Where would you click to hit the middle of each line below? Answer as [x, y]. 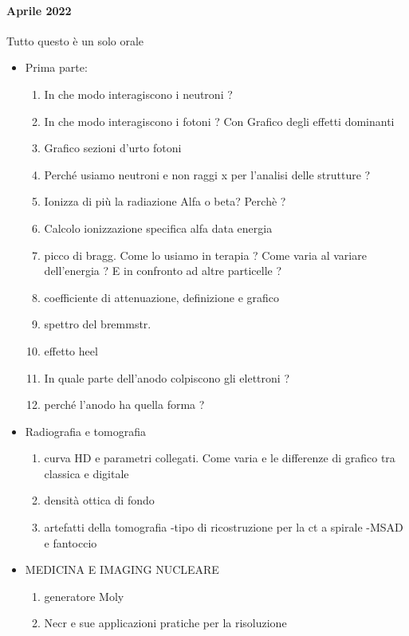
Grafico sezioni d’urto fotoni [113, 148]
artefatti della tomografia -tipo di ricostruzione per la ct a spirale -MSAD [224, 527]
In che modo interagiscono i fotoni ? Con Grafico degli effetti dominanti [219, 121]
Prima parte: [56, 67]
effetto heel [71, 350]
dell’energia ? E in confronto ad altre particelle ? [163, 271]
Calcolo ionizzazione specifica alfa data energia [158, 228]
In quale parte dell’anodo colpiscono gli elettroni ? [167, 377]
